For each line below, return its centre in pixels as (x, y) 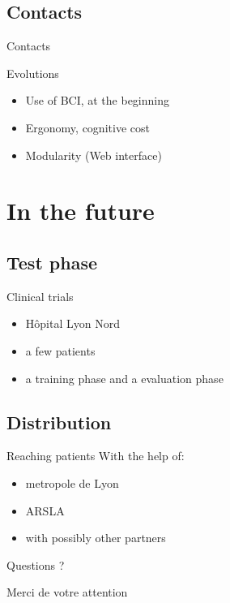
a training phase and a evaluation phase (124, 378)
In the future (81, 211)
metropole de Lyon (72, 482)
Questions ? (36, 564)
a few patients (60, 350)
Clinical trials (40, 296)
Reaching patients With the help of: (96, 456)
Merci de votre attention (67, 592)
